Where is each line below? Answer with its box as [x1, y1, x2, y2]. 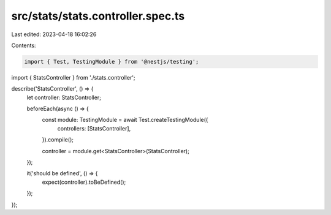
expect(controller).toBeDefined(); [42, 178, 126, 186]
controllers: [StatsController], [57, 124, 131, 132]
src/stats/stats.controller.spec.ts [11, 9, 185, 23]
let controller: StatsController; [26, 94, 101, 101]
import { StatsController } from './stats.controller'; [11, 74, 135, 81]
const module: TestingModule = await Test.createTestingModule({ [42, 116, 208, 124]
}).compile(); [42, 136, 74, 143]
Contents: [11, 42, 36, 49]
